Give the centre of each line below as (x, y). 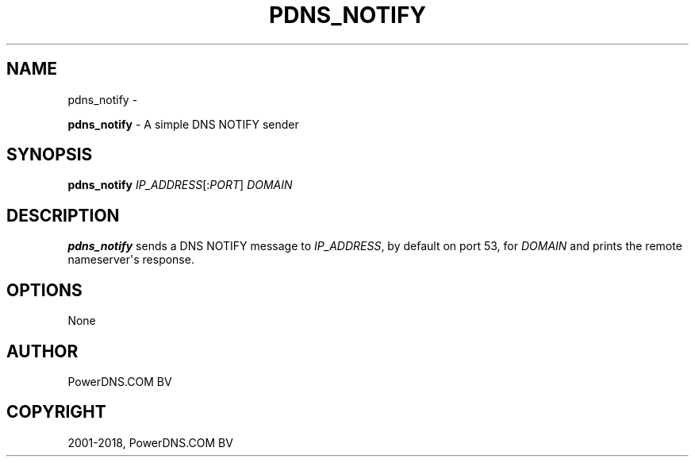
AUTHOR (42, 351)
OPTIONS (44, 290)
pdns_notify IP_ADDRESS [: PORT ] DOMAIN (180, 185)
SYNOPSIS (50, 155)
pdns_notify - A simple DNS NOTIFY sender (183, 124)
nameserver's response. (131, 260)
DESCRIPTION (63, 215)
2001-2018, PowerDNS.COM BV (150, 442)
